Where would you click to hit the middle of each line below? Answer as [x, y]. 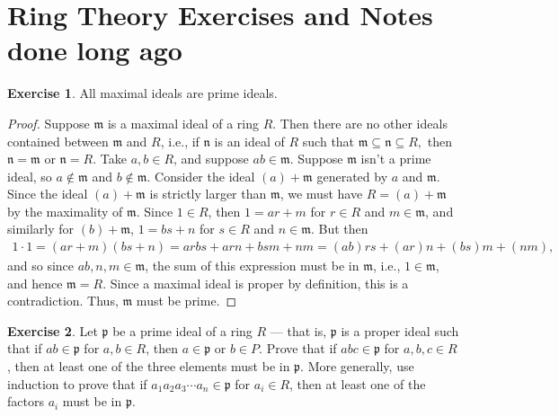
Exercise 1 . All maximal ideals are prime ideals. [142, 93]
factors [26, 401]
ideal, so [30, 176]
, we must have [321, 194]
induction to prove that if [77, 383]
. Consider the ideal [201, 176]
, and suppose [211, 159]
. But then [339, 229]
